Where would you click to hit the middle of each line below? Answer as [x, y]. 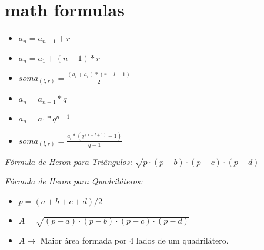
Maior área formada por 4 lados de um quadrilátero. [134, 240]
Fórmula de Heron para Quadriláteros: [74, 181]
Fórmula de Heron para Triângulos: [68, 161]
